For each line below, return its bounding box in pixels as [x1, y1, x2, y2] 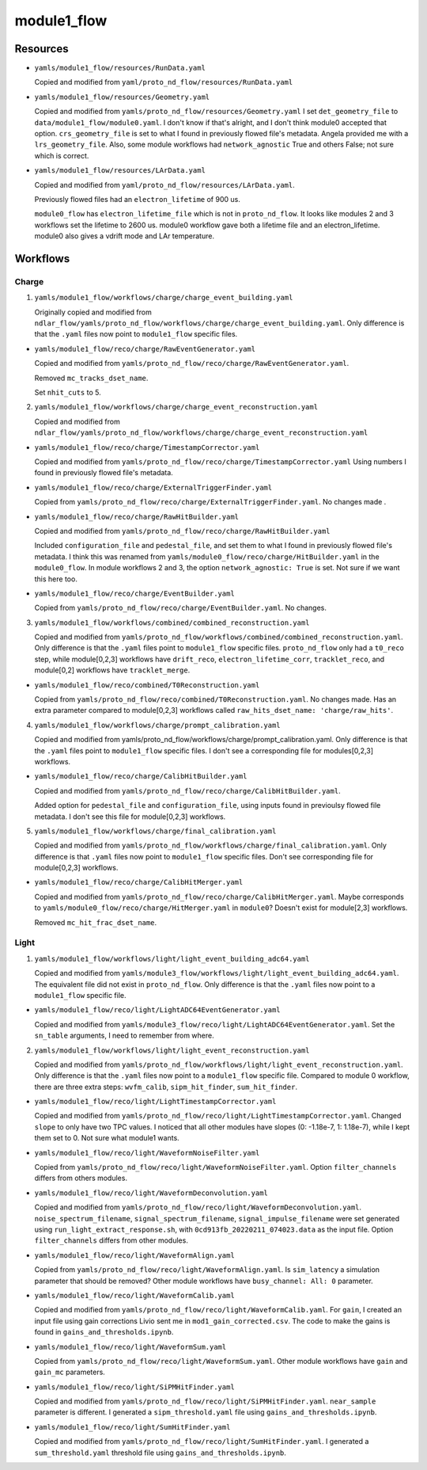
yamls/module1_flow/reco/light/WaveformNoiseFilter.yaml [34, 1148, 260, 1157]
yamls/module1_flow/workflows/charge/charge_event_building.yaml [34, 293, 293, 303]
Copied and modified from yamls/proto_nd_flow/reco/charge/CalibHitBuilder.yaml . [34, 786, 341, 795]
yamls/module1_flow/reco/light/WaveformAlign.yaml [34, 1251, 235, 1259]
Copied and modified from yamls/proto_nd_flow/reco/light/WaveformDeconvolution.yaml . [34, 1202, 362, 1212]
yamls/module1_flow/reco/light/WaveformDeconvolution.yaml [34, 1188, 269, 1198]
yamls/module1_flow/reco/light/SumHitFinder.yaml [34, 1422, 231, 1431]
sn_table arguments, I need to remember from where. [34, 1030, 214, 1041]
